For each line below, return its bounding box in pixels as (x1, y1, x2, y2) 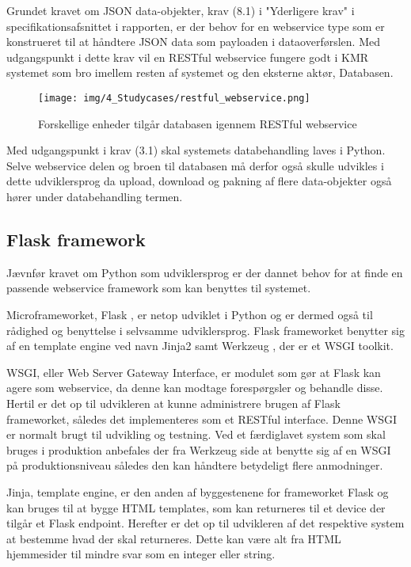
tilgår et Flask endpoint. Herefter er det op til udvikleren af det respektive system (6, 515, 405, 531)
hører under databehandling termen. (6, 188, 183, 204)
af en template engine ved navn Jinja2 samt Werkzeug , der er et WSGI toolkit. (6, 337, 394, 354)
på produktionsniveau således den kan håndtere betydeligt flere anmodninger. (6, 457, 383, 474)
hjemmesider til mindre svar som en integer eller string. (6, 546, 276, 562)
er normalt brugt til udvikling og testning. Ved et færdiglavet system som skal (6, 426, 386, 443)
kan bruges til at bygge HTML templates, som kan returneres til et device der (6, 499, 386, 516)
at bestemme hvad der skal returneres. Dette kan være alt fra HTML (6, 530, 341, 546)
